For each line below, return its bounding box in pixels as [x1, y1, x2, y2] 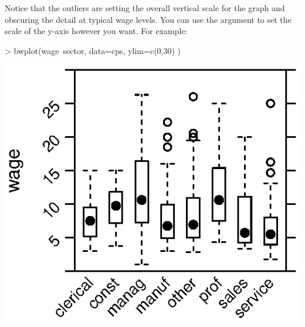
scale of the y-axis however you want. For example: [5, 25, 188, 37]
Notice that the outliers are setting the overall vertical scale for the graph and [5, 2, 285, 14]
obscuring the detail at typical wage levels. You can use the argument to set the [5, 13, 292, 25]
